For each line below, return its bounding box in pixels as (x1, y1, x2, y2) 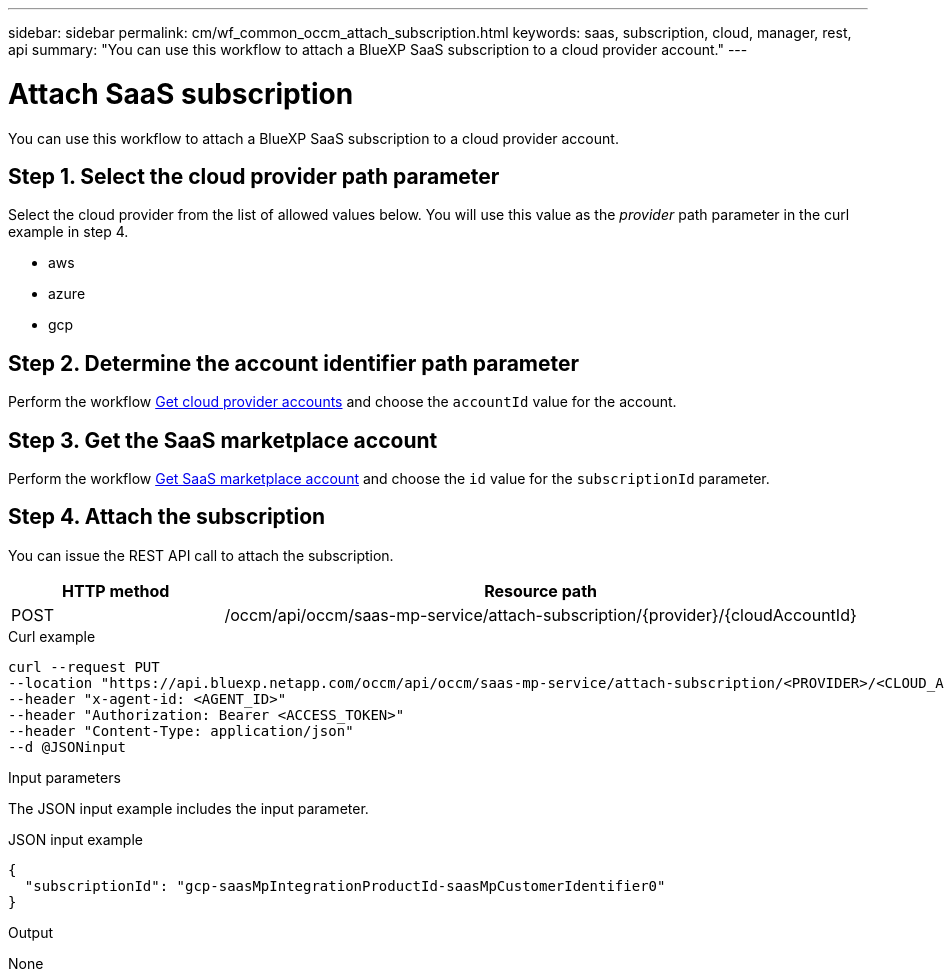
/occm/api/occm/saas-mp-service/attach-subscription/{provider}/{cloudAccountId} (224, 604, 857, 625)
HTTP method (62, 580, 170, 601)
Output (8, 923, 53, 941)
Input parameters (8, 768, 121, 786)
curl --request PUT (8, 658, 160, 675)
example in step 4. (8, 223, 129, 241)
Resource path (484, 580, 598, 601)
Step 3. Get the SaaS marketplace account (8, 427, 438, 453)
